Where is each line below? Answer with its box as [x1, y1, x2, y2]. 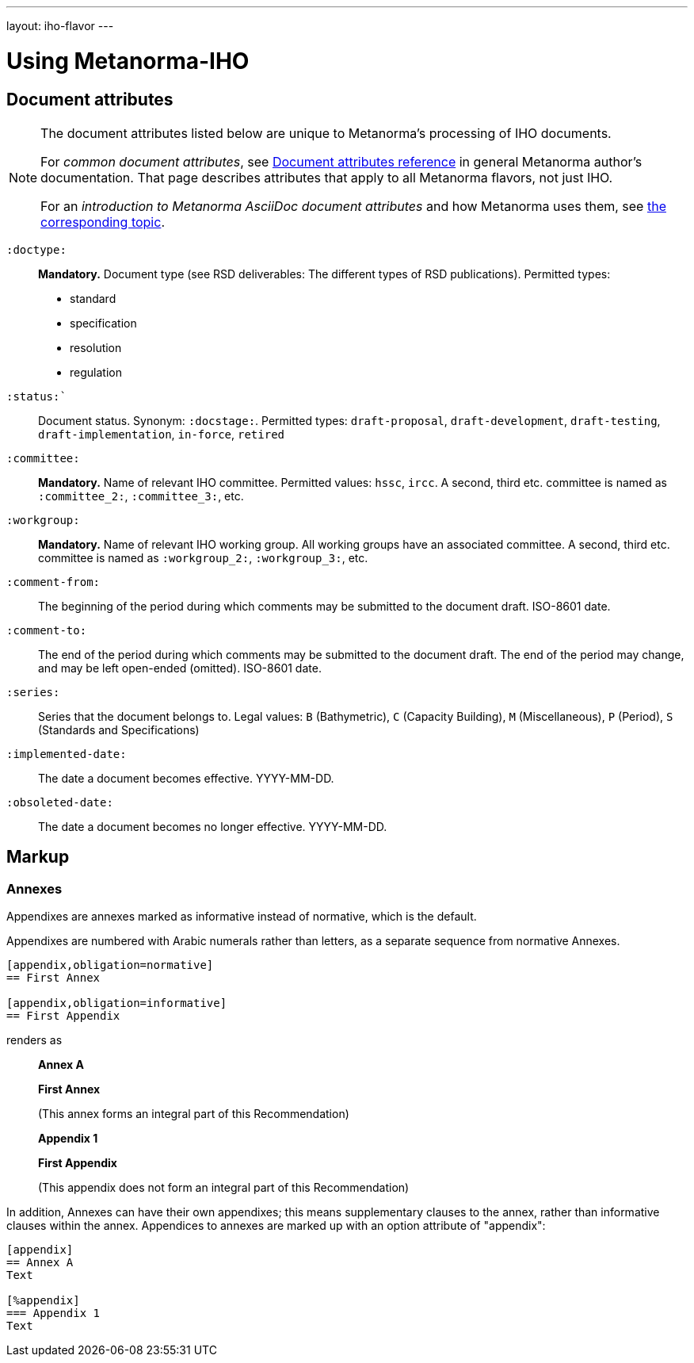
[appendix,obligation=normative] [6, 959, 214, 972]
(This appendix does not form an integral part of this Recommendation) [38, 1181, 410, 1195]
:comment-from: [6, 575, 101, 588]
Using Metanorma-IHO [6, 47, 250, 75]
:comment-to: [6, 623, 87, 637]
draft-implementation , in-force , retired [38, 427, 284, 441]
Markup [6, 847, 70, 867]
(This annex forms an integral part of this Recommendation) [38, 1107, 349, 1121]
